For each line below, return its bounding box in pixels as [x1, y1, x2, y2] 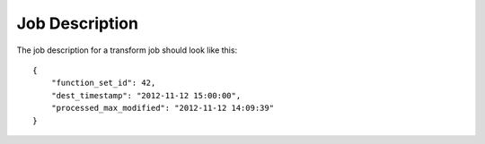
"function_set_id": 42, [50, 78, 156, 89]
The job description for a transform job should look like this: [16, 45, 238, 55]
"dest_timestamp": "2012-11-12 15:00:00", [50, 90, 242, 100]
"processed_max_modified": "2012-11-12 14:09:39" [50, 103, 274, 114]
